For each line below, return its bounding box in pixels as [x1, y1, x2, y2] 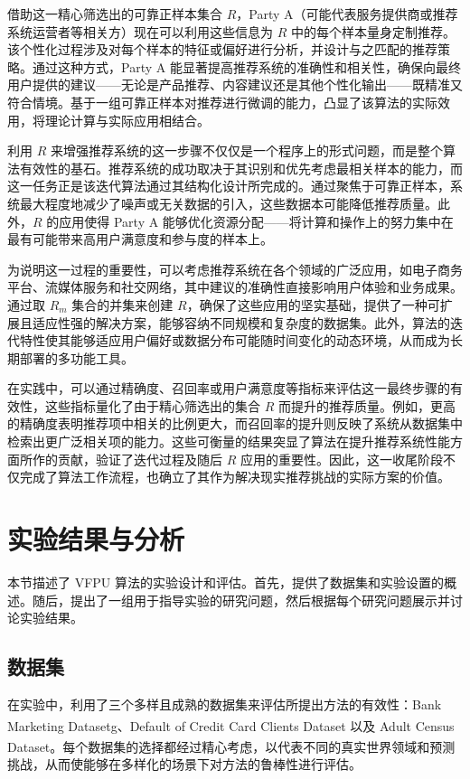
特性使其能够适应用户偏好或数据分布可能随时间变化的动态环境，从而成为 [19, 331, 450, 350]
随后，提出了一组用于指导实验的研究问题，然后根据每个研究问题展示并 [32, 590, 450, 609]
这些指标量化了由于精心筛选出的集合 [44, 396, 260, 415]
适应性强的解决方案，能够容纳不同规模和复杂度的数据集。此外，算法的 [32, 313, 450, 332]
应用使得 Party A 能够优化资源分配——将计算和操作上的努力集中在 [59, 211, 454, 230]
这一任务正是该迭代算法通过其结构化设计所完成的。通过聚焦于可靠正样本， [7, 176, 450, 195]
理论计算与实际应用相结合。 [44, 110, 210, 129]
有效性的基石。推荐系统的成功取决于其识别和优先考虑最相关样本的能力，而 [19, 158, 463, 177]
